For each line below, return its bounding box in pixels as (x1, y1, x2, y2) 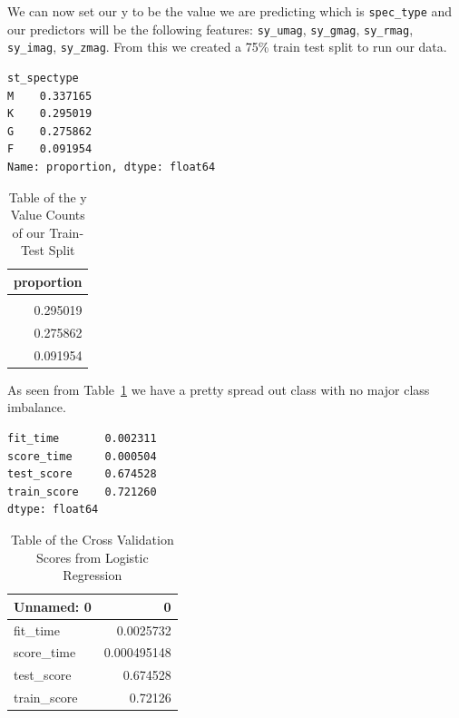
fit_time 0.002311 (7, 431, 157, 445)
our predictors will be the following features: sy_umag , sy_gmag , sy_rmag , (7, 19, 414, 38)
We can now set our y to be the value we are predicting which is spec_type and (7, 2, 453, 20)
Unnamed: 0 (14, 596, 92, 615)
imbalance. (7, 398, 66, 417)
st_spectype (7, 71, 79, 84)
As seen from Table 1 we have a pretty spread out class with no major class (7, 379, 430, 398)
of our (12, 222, 45, 241)
